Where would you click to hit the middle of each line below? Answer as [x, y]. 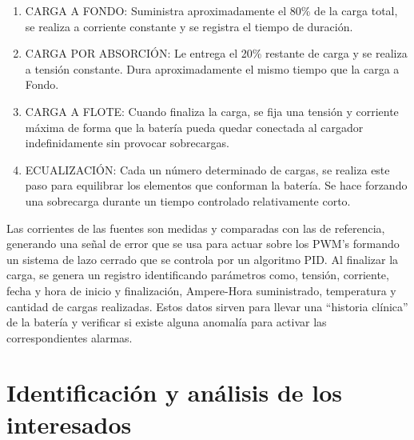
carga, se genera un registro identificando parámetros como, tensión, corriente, [198, 275]
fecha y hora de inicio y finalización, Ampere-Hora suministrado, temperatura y [201, 290]
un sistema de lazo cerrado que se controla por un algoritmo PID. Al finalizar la [203, 259]
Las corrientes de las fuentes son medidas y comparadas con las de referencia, [196, 228]
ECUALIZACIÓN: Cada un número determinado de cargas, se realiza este [207, 169]
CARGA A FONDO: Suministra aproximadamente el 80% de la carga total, [211, 10]
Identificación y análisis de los [175, 392]
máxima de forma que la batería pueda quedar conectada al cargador [194, 127]
